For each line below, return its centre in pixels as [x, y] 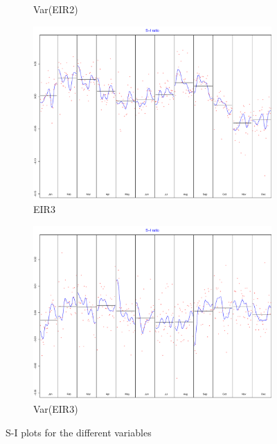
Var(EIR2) [56, 9]
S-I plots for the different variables [79, 432]
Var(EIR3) [56, 409]
